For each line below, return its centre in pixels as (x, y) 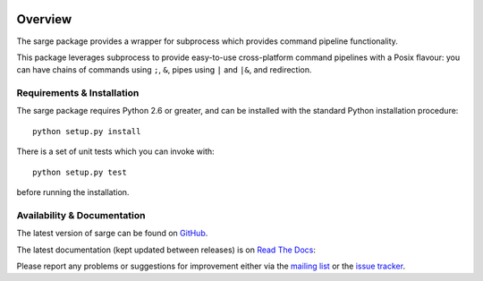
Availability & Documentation (81, 215)
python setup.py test (80, 172)
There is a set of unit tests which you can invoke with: (115, 151)
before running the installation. (73, 192)
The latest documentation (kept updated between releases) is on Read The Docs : (166, 250)
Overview (44, 19)
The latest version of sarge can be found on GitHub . (112, 234)
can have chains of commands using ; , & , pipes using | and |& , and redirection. (164, 70)
